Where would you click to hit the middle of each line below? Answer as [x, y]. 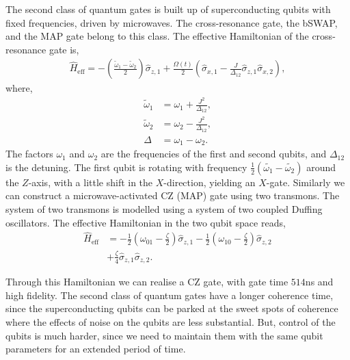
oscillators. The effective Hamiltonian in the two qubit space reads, [146, 222]
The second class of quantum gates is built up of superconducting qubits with [168, 9]
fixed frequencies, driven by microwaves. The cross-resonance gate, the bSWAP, [172, 22]
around [321, 167]
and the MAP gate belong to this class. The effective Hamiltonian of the [157, 36]
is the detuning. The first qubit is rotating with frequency [126, 167]
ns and [319, 282]
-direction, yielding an [210, 182]
